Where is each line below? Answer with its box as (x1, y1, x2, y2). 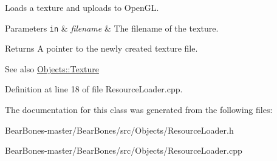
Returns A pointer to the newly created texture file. (5, 42, 198, 55)
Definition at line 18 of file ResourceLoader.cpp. (5, 83, 183, 95)
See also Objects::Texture (5, 62, 99, 75)
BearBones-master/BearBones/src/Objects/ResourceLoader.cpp (5, 144, 242, 157)
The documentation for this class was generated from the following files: (5, 103, 273, 116)
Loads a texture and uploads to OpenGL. (5, 1, 159, 13)
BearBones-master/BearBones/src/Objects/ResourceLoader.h (5, 123, 234, 136)
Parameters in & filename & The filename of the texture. (5, 21, 219, 34)
